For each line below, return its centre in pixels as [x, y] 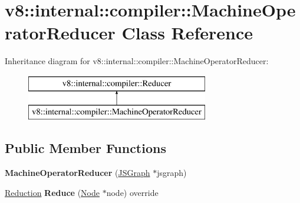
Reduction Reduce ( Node [52, 192]
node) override [132, 192]
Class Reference [187, 33]
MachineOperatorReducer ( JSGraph [78, 173]
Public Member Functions [85, 148]
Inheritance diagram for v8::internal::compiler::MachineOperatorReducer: [137, 61]
